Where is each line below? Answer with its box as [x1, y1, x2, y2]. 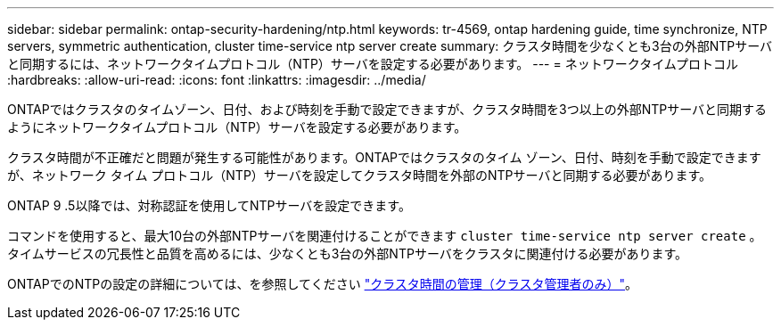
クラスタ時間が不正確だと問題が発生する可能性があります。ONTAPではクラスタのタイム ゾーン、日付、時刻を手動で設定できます [7, 150, 761, 165]
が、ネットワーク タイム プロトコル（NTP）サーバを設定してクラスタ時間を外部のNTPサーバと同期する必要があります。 [7, 168, 711, 183]
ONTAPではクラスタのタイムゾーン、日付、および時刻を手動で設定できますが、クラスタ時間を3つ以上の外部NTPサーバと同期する [7, 102, 768, 117]
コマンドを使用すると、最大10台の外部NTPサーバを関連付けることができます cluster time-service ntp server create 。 [7, 228, 762, 243]
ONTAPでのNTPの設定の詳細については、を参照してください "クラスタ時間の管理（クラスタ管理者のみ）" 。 [7, 276, 638, 291]
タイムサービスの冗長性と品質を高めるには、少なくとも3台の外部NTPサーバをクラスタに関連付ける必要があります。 [7, 246, 688, 261]
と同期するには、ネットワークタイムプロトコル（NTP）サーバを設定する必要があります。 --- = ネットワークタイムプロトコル [7, 56, 739, 71]
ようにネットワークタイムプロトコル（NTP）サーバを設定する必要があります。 [7, 119, 467, 135]
